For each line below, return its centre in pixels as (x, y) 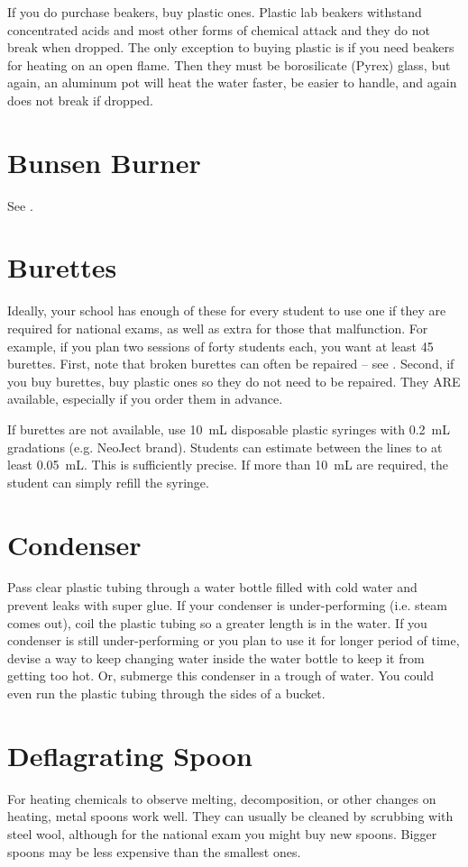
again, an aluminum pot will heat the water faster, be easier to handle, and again (232, 82)
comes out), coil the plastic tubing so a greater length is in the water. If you (217, 622)
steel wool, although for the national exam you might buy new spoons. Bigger (222, 833)
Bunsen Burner (104, 162)
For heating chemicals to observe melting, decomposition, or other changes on (222, 798)
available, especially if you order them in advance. (145, 399)
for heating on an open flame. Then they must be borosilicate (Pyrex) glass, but (229, 64)
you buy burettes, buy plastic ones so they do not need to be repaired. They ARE (234, 381)
